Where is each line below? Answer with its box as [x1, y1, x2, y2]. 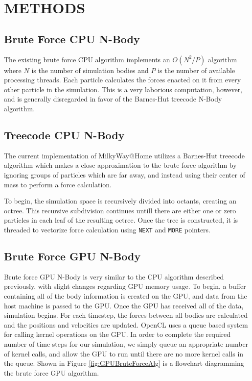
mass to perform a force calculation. [4, 179, 112, 189]
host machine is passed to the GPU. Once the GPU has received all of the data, [4, 300, 244, 310]
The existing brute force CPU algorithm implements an [4, 54, 170, 64]
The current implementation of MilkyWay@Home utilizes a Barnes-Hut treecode [4, 150, 245, 160]
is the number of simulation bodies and [31, 65, 149, 75]
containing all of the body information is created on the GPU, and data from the [4, 290, 247, 301]
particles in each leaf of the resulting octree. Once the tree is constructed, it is [4, 215, 238, 225]
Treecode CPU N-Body [4, 127, 125, 142]
